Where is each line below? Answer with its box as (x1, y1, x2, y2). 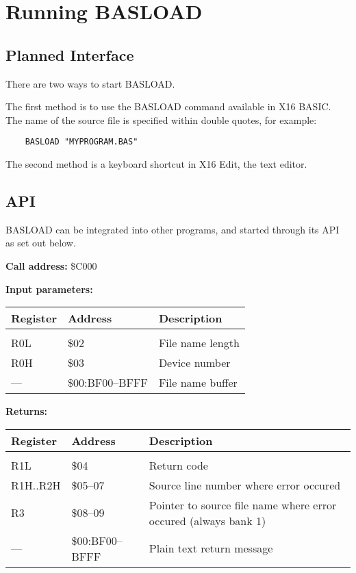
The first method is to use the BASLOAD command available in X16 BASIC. (5, 99, 331, 114)
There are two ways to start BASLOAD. (5, 76, 175, 90)
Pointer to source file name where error (149, 496, 337, 513)
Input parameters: (5, 281, 93, 296)
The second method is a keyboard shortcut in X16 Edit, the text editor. (5, 157, 307, 171)
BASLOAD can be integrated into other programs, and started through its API (5, 222, 340, 236)
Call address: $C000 (5, 259, 97, 272)
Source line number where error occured (149, 476, 341, 493)
